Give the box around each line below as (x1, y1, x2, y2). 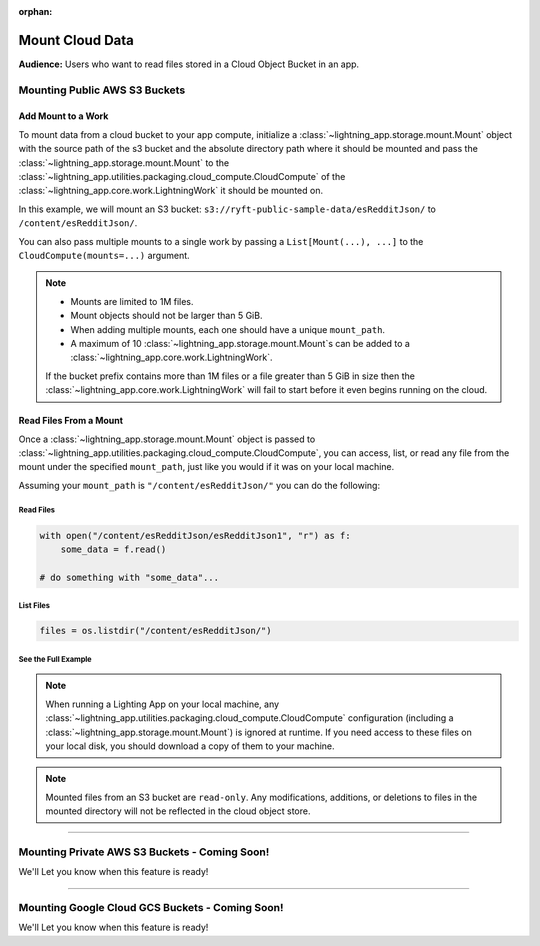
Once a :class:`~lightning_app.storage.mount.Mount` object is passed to (18, 433, 316, 445)
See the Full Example (18, 654, 92, 664)
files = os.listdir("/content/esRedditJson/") (39, 625, 272, 637)
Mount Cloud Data (18, 31, 134, 49)
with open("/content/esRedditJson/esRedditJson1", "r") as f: (39, 530, 351, 541)
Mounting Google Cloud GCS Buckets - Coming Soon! (18, 900, 284, 914)
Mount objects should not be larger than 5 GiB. (70, 310, 263, 322)
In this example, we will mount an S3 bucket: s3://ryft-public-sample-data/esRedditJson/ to (18, 203, 437, 215)
